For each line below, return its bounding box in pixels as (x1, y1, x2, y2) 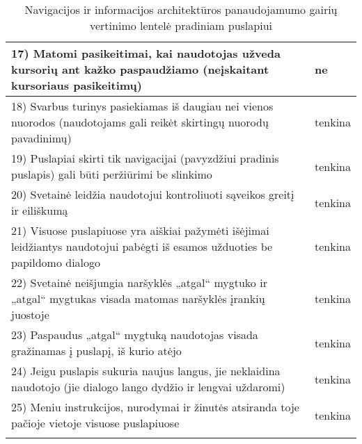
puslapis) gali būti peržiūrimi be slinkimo (11, 166, 212, 182)
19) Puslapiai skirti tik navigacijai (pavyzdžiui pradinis (11, 150, 279, 166)
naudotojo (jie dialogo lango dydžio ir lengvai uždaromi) (11, 379, 285, 395)
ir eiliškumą (11, 202, 68, 218)
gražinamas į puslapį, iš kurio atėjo (11, 343, 182, 359)
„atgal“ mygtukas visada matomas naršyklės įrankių (11, 290, 265, 306)
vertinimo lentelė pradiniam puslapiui (89, 17, 272, 33)
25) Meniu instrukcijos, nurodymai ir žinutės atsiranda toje (11, 399, 299, 415)
